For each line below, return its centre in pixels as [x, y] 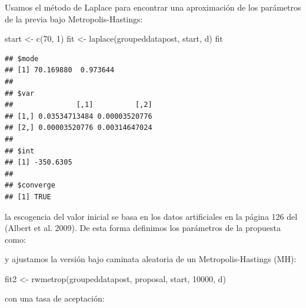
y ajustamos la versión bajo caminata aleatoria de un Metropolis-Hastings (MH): [151, 259]
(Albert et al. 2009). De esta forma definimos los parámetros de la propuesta [143, 228]
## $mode [22, 58]
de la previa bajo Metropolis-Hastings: [74, 19]
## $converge [30, 185]
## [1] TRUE [28, 197]
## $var [20, 93]
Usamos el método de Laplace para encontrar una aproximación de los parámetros [153, 7]
